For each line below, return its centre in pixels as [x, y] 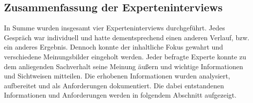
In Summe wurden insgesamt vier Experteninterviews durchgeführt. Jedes [115, 28]
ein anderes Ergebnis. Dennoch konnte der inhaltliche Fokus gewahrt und [114, 47]
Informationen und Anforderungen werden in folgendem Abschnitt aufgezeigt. [120, 95]
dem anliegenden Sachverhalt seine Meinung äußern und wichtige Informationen [124, 66]
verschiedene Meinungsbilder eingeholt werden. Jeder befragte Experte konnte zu [125, 56]
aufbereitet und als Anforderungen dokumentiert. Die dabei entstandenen [114, 85]
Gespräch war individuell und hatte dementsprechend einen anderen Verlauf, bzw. [127, 37]
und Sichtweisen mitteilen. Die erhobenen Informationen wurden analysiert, [117, 76]
